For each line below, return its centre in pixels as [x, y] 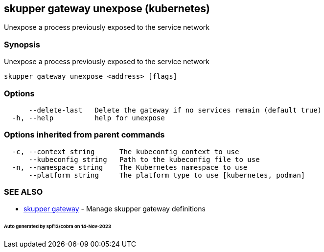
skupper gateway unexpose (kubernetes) [107, 9]
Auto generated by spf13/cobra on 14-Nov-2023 [58, 227]
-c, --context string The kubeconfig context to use [126, 151]
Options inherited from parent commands [84, 135]
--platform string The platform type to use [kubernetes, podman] [167, 175]
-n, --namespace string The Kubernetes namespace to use [130, 167]
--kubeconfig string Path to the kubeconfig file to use [144, 159]
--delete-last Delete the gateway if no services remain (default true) [175, 110]
